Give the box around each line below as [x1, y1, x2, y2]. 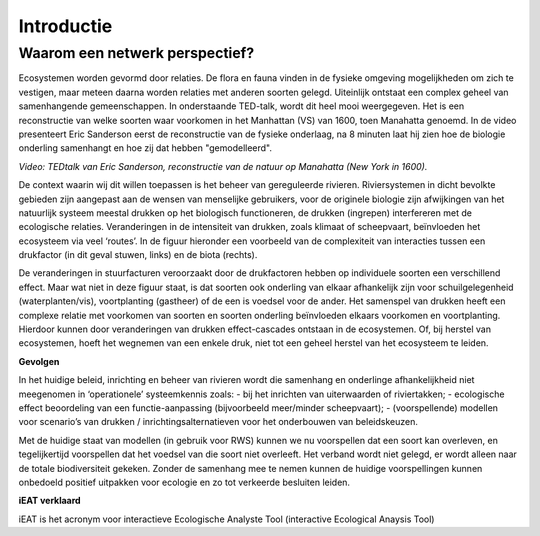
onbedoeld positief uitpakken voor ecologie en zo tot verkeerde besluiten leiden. [18, 476, 350, 488]
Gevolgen [18, 355, 60, 367]
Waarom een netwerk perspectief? [18, 44, 255, 62]
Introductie [18, 15, 113, 37]
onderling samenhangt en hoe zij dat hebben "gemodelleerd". [18, 142, 273, 154]
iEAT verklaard [18, 495, 81, 507]
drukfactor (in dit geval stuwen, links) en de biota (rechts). [18, 249, 258, 261]
